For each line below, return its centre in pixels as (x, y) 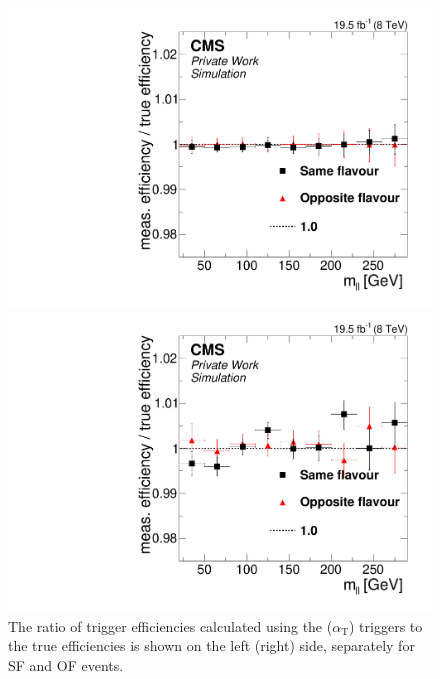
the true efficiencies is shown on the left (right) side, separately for (211, 645)
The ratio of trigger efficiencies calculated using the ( (170, 625)
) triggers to (386, 625)
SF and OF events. (66, 664)
